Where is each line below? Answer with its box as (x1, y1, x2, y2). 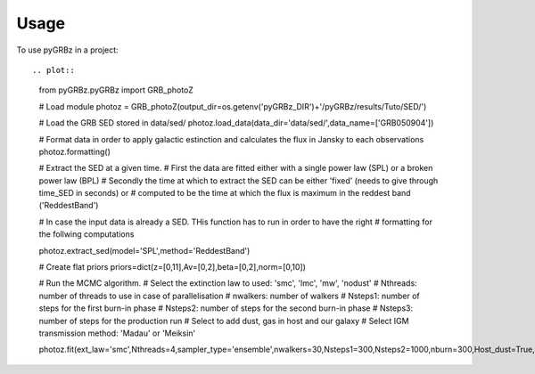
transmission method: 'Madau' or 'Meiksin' (38, 328, 196, 338)
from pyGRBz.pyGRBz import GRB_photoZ (38, 85, 193, 95)
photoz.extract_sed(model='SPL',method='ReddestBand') (38, 245, 251, 256)
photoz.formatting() (38, 146, 111, 157)
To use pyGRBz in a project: (16, 45, 119, 55)
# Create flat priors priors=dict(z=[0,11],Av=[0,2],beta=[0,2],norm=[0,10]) (38, 262, 307, 272)
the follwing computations (38, 229, 135, 240)
